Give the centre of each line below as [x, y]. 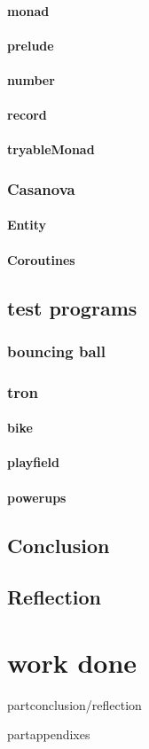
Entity [27, 225]
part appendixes [49, 734]
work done [72, 662]
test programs [72, 307]
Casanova [41, 188]
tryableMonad [51, 149]
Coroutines [41, 259]
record [27, 115]
